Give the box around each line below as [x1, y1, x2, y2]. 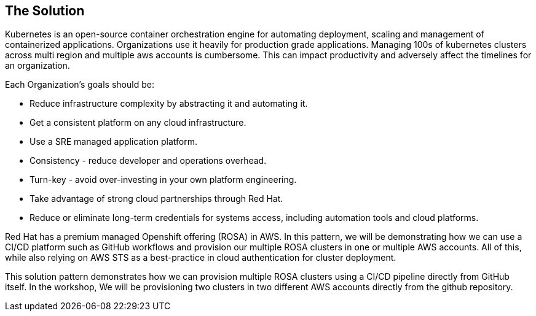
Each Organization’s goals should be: [5, 79, 154, 90]
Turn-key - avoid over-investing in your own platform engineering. [30, 174, 297, 185]
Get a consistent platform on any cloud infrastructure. [30, 117, 246, 128]
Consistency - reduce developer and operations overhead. [30, 155, 267, 166]
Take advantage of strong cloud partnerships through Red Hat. [30, 193, 283, 204]
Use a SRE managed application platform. [30, 136, 197, 147]
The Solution [5, 3, 85, 18]
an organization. [5, 60, 70, 71]
